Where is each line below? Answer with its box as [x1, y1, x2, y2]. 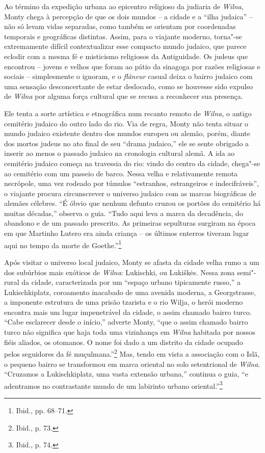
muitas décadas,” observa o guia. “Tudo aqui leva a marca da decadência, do [4, 207, 243, 218]
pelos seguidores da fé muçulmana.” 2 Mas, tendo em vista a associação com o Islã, [4, 347, 260, 359]
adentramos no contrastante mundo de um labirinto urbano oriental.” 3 [4, 379, 223, 391]
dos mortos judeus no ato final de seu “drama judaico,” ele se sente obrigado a [4, 138, 249, 148]
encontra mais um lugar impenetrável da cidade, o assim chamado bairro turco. [4, 306, 252, 317]
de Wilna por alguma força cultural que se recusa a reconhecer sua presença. [4, 91, 243, 101]
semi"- [237, 267, 256, 277]
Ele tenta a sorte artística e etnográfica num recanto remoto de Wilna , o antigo [4, 108, 252, 118]
